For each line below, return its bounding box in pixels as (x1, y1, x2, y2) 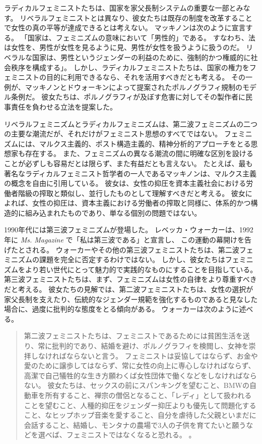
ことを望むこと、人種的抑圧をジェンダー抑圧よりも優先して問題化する (24, 400, 256, 410)
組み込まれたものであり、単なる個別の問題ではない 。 (25, 207, 202, 218)
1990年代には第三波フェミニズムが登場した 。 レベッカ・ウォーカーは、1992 (4, 224, 253, 235)
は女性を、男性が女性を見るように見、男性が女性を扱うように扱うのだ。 (4, 42, 244, 53)
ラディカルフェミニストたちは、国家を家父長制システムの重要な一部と (4, 3, 236, 13)
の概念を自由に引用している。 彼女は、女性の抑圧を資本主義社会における (4, 178, 246, 188)
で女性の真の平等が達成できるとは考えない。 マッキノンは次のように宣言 (4, 22, 246, 33)
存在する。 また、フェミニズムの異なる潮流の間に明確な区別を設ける (25, 148, 253, 159)
